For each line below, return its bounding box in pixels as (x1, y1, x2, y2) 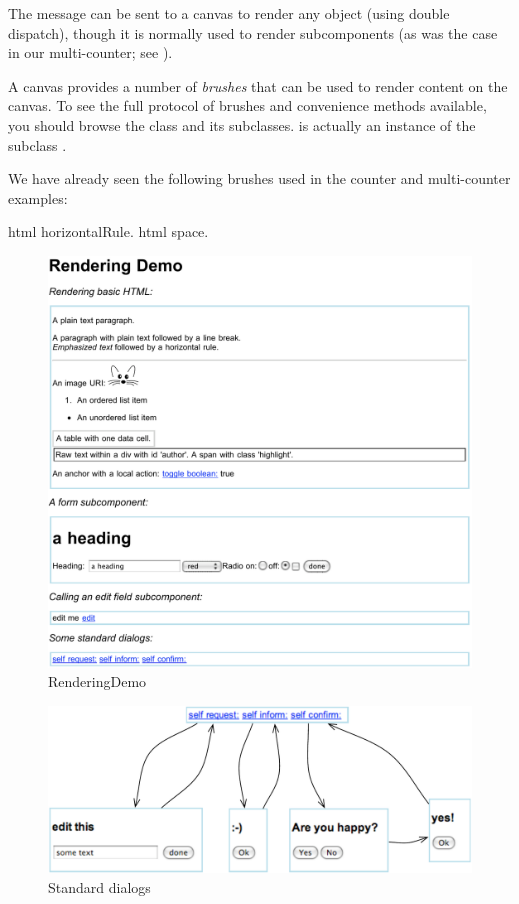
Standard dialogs (48, 876, 151, 897)
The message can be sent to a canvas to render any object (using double (8, 3, 450, 23)
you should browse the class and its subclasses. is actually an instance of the (8, 114, 476, 135)
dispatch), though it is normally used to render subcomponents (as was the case (8, 22, 498, 43)
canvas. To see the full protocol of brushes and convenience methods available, (8, 95, 487, 116)
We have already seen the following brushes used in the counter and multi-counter (8, 168, 511, 189)
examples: (8, 187, 68, 208)
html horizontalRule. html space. (8, 221, 209, 242)
